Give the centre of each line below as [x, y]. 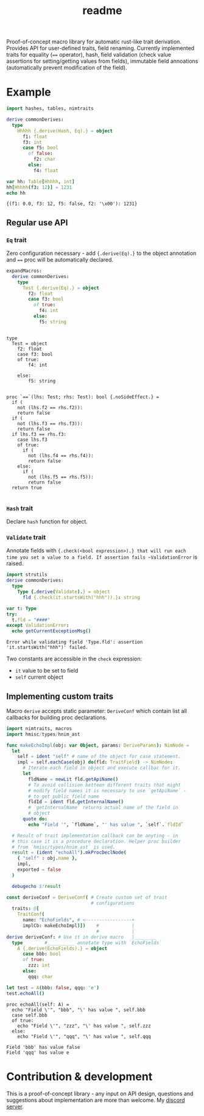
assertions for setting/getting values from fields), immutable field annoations [102, 61]
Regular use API [37, 222]
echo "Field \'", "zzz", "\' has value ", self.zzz [84, 1026]
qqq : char [40, 976]
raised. [15, 563]
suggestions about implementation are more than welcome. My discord [96, 1100]
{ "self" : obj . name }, [47, 858]
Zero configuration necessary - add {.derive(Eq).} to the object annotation [101, 253]
